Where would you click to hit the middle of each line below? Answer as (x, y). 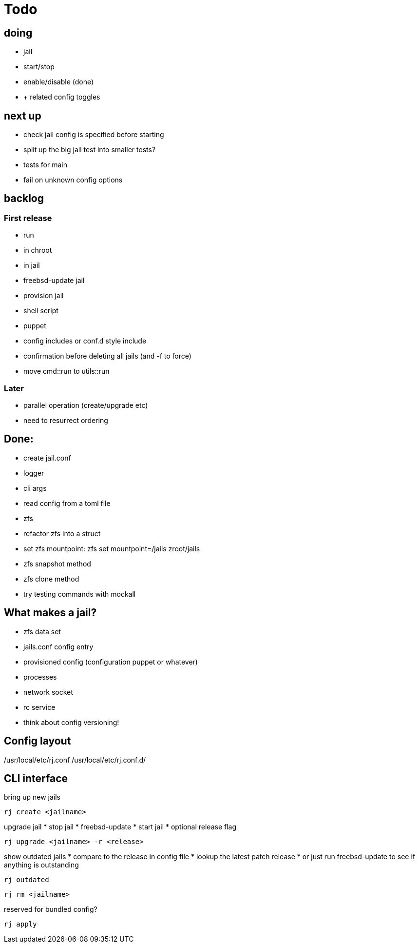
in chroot (38, 250)
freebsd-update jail (54, 281)
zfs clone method (51, 579)
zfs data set (42, 631)
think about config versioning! (71, 722)
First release (28, 218)
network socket (48, 692)
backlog (24, 199)
